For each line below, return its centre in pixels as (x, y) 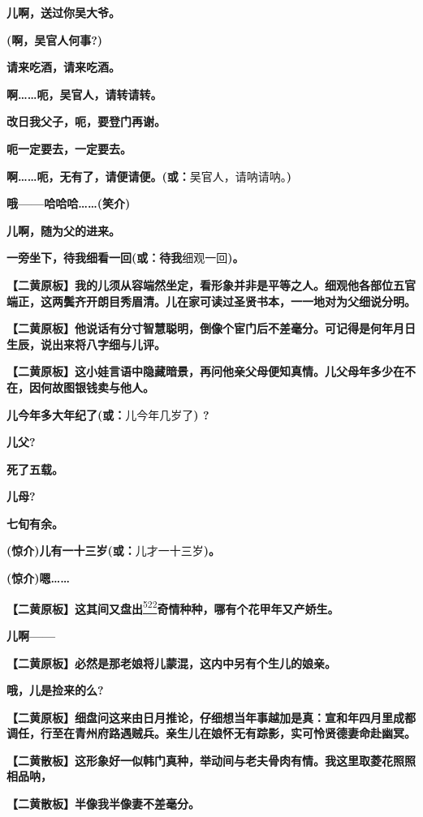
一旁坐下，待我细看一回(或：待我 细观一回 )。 (125, 258)
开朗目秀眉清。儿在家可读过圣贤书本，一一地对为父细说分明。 (250, 301)
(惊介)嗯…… (38, 578)
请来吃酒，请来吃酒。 (63, 67)
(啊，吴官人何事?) (55, 39)
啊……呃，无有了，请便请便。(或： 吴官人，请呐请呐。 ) (149, 176)
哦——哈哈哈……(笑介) (69, 203)
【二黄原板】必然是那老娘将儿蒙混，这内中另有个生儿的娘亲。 (171, 662)
